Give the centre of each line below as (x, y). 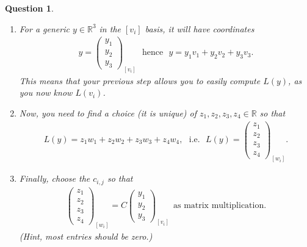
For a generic (44, 28)
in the (110, 28)
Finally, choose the (55, 178)
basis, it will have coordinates (200, 28)
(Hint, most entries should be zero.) (86, 236)
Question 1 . (29, 8)
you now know (46, 92)
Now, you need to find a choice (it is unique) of (108, 113)
